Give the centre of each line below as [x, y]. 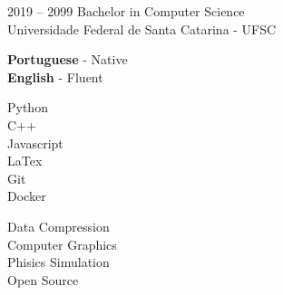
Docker [27, 196]
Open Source [43, 279]
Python [28, 107]
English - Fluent [55, 76]
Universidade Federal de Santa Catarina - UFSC [142, 29]
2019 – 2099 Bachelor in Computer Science [126, 11]
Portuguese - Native [68, 59]
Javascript [35, 143]
